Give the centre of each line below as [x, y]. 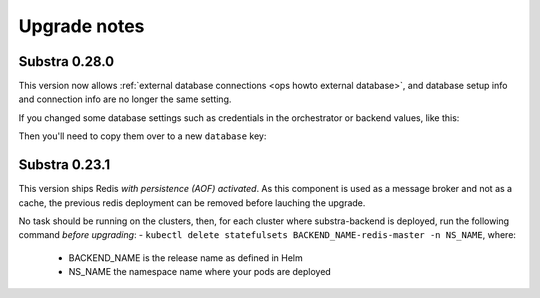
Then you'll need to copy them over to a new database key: [142, 136]
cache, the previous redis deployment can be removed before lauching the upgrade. [192, 202]
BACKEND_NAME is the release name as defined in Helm [186, 257]
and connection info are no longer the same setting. [125, 99]
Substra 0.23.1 [64, 165]
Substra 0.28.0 [66, 61]
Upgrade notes [81, 26]
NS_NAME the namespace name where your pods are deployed [200, 272]
